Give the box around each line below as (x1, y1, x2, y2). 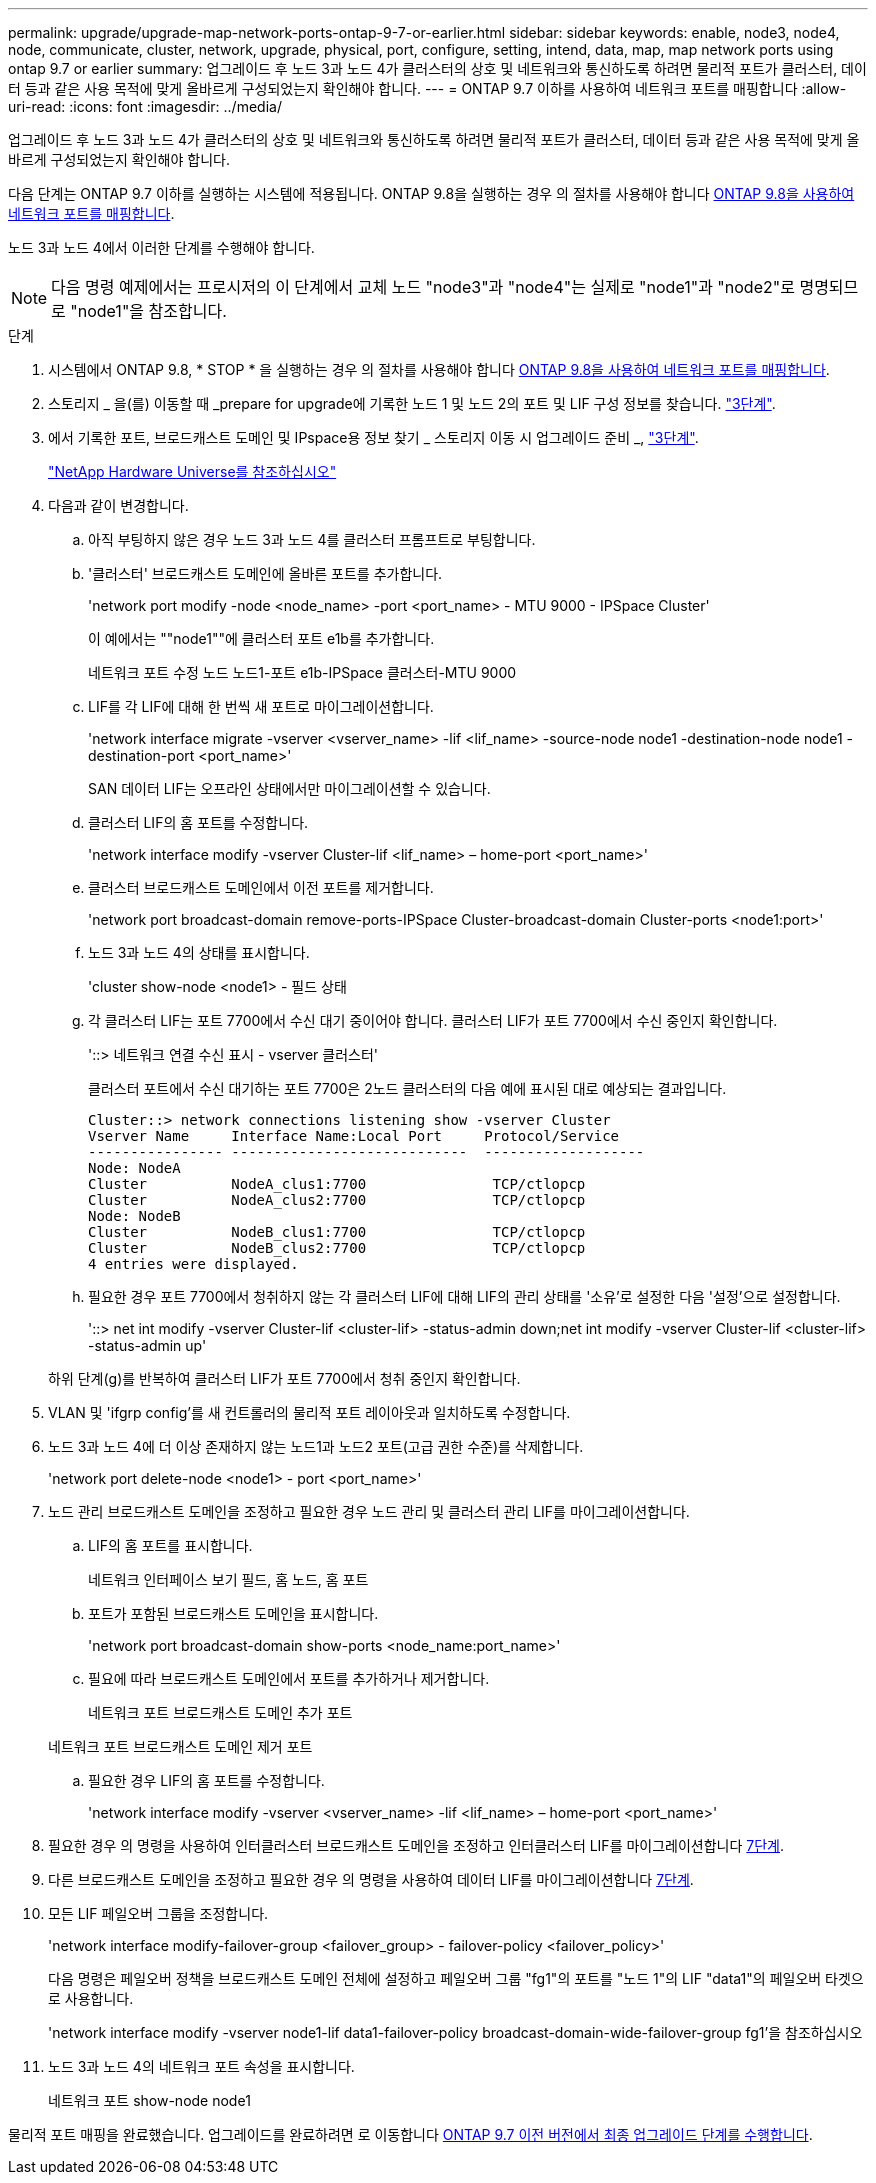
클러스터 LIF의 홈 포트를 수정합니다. (88, 814, 309, 831)
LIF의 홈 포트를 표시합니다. (88, 1537, 253, 1554)
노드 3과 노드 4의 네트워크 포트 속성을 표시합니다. (48, 2058, 355, 2075)
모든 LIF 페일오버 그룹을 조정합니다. (48, 1905, 269, 1922)
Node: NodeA (88, 1160, 181, 1176)
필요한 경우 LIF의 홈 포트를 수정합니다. (88, 1772, 325, 1789)
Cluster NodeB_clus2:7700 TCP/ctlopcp (88, 1240, 586, 1256)
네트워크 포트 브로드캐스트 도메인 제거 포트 (48, 1738, 313, 1755)
